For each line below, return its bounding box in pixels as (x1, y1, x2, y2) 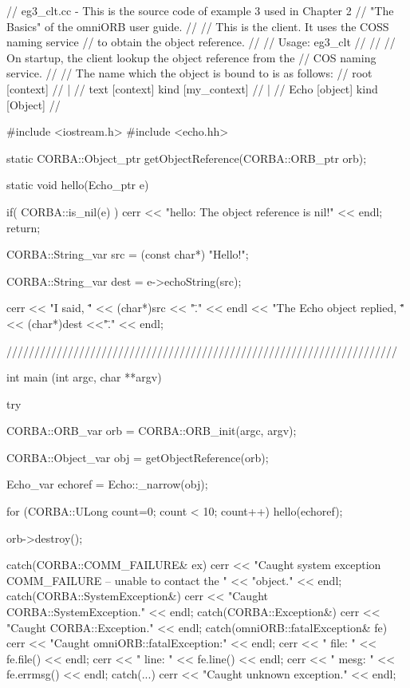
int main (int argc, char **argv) (6, 369, 162, 386)
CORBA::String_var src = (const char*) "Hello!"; (6, 246, 249, 263)
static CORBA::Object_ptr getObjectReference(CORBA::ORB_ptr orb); (6, 149, 367, 166)
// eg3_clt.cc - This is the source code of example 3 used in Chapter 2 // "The (6, 2, 394, 18)
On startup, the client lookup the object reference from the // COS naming (6, 49, 376, 65)
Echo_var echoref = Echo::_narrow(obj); (6, 476, 208, 492)
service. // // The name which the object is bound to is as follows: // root (6, 65, 373, 81)
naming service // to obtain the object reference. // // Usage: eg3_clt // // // (6, 34, 396, 50)
